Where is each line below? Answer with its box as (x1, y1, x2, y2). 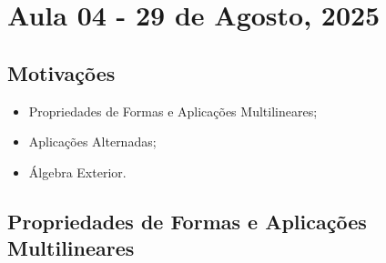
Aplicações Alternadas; (28, 132, 157, 151)
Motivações (7, 58, 116, 86)
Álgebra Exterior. (28, 162, 127, 181)
